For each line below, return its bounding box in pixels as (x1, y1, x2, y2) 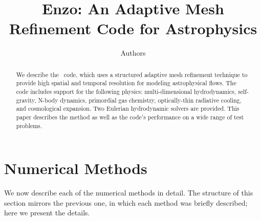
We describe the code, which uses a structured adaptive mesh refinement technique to (16, 70, 248, 79)
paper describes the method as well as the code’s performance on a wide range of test (16, 112, 244, 121)
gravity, (16, 95, 36, 104)
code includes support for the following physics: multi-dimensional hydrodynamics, (16, 87, 236, 96)
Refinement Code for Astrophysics (9, 18, 257, 39)
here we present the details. (4, 207, 90, 218)
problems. (16, 121, 42, 130)
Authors (120, 47, 146, 58)
